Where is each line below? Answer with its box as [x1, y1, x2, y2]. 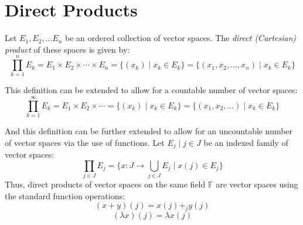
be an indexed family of [203, 136, 288, 148]
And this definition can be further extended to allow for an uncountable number [5, 125, 293, 137]
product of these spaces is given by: [5, 43, 130, 55]
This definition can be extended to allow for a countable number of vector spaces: [5, 84, 298, 96]
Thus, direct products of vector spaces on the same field [5, 178, 206, 190]
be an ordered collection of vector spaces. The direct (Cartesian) [65, 32, 297, 44]
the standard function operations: [5, 189, 125, 202]
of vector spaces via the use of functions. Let [5, 136, 165, 148]
